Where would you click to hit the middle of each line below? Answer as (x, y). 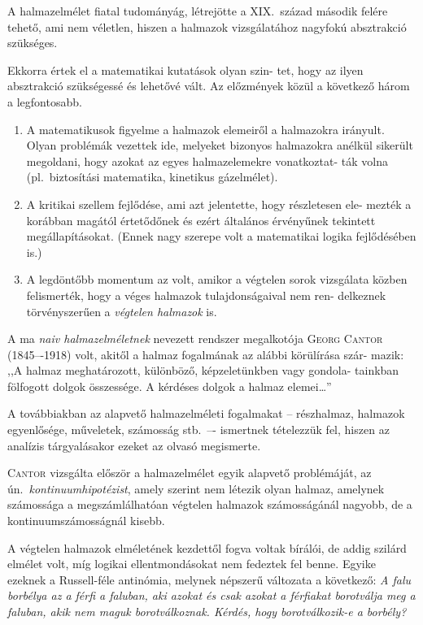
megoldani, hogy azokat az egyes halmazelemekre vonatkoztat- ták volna (207, 161)
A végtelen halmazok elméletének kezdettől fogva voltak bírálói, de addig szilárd (207, 547)
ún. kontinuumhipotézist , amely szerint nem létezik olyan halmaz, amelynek (196, 488)
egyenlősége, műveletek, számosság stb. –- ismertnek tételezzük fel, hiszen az (198, 430)
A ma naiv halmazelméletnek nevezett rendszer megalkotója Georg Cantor (195, 339)
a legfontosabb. (45, 101)
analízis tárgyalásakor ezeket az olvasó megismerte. (134, 445)
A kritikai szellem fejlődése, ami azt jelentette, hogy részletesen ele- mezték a (219, 204)
